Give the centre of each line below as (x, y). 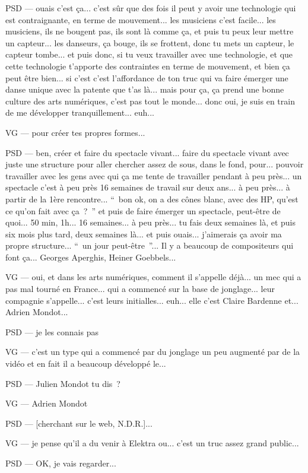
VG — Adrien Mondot (47, 403)
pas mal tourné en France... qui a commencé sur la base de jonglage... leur (140, 289)
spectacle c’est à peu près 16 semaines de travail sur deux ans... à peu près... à (148, 187)
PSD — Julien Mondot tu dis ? (63, 383)
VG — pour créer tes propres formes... (75, 132)
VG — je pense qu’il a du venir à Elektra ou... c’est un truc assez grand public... (152, 443)
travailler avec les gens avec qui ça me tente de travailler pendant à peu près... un (154, 175)
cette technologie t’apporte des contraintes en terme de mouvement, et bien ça (148, 66)
